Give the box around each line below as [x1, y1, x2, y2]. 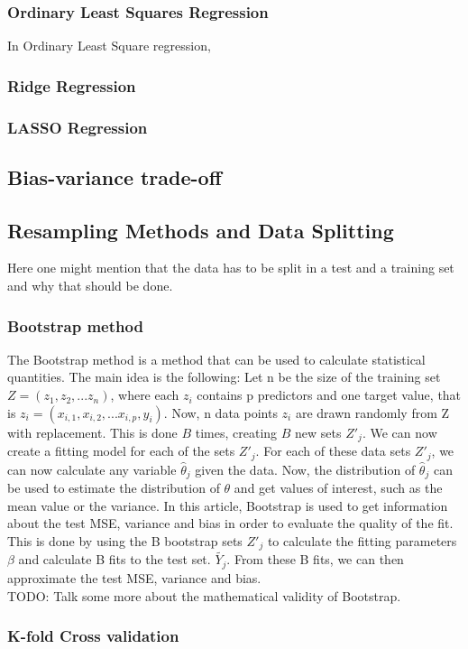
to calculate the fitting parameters [267, 531, 457, 550]
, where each [110, 385, 179, 404]
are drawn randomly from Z [295, 403, 450, 422]
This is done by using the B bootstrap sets [7, 531, 243, 550]
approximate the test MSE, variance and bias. [7, 568, 262, 587]
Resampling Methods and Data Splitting [7, 216, 394, 244]
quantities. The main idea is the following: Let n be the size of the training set [7, 367, 441, 386]
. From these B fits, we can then [226, 550, 404, 569]
